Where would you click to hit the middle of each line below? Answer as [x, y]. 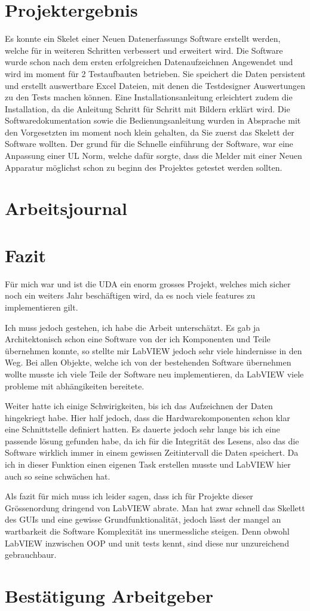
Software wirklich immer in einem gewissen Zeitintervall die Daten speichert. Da [152, 452]
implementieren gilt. [42, 307]
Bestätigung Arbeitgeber [109, 595]
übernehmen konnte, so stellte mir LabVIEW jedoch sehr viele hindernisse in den [154, 350]
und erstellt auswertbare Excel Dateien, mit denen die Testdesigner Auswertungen [155, 85]
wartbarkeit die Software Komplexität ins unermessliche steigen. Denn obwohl [147, 531]
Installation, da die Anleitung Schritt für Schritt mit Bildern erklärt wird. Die [148, 108]
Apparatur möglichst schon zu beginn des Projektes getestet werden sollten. [144, 167]
